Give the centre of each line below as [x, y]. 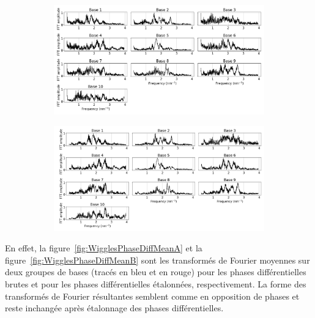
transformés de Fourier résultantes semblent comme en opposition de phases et [152, 296]
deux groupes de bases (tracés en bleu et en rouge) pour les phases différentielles [156, 272]
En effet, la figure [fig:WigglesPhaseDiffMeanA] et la [104, 248]
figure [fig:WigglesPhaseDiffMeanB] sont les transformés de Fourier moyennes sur [157, 260]
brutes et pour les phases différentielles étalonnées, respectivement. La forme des [156, 284]
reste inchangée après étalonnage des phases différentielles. [114, 308]
